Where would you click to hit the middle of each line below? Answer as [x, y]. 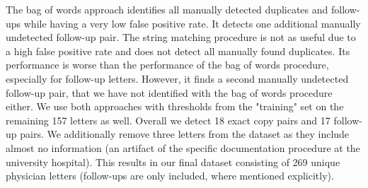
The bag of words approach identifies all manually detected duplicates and [167, 9]
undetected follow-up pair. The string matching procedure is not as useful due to [181, 37]
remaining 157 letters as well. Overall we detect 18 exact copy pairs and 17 [168, 120]
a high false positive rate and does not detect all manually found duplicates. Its [178, 51]
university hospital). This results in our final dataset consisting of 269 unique [173, 161]
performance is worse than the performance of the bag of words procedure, [167, 65]
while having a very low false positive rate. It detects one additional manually [192, 23]
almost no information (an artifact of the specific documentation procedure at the [183, 147]
